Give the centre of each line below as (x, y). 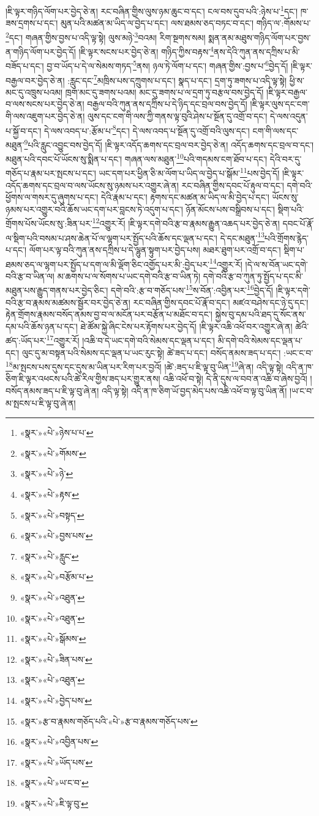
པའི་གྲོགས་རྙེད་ (287, 238)
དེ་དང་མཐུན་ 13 (242, 237)
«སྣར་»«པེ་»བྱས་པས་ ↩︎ (56, 536)
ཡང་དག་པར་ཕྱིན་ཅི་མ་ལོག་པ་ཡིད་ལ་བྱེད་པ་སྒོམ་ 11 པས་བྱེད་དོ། (189, 172)
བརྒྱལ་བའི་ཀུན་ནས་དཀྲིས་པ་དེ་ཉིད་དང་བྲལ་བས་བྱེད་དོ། (167, 104)
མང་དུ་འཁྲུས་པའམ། (34, 92)
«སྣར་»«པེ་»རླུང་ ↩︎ (49, 556)
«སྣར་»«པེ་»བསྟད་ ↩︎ (52, 515)
